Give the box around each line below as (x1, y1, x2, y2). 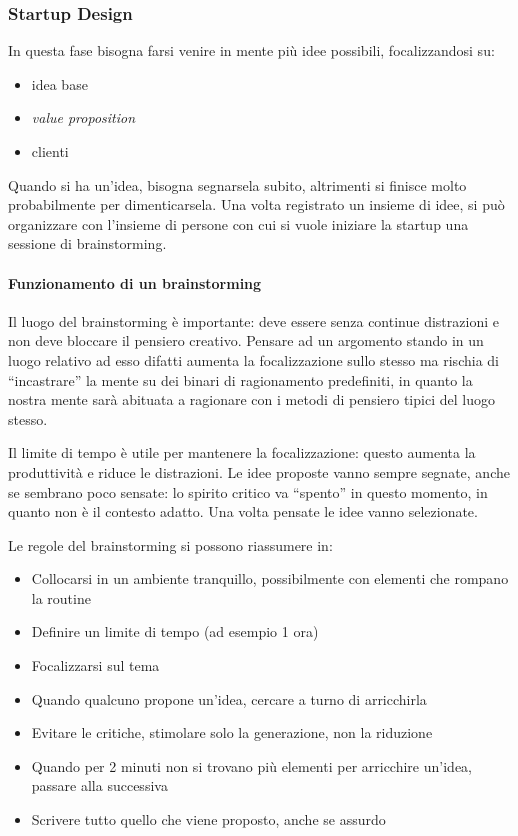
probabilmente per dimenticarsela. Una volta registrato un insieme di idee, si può (8, 194, 505, 215)
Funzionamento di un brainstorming (8, 272, 262, 293)
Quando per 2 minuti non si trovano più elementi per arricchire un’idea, (31, 755, 472, 776)
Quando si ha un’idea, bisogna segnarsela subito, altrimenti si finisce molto (8, 174, 467, 195)
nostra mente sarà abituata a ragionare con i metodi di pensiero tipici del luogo (8, 389, 495, 410)
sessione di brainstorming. (8, 233, 167, 254)
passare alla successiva (31, 775, 168, 796)
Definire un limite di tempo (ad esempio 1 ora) (31, 621, 319, 642)
